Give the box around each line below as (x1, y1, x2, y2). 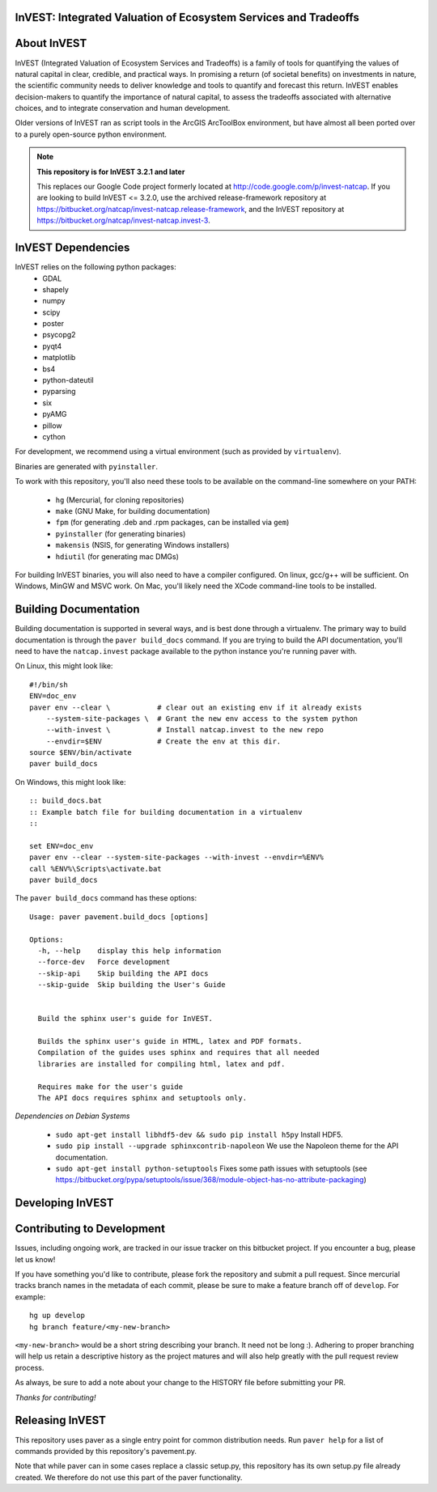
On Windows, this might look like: (15, 777, 126, 786)
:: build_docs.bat (29, 796, 103, 805)
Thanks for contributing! (15, 1392, 96, 1402)
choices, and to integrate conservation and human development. (15, 104, 231, 113)
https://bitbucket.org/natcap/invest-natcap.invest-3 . (36, 215, 210, 226)
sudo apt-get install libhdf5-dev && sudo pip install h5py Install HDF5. (55, 1130, 343, 1139)
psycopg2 (42, 330, 76, 340)
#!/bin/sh (29, 680, 68, 689)
